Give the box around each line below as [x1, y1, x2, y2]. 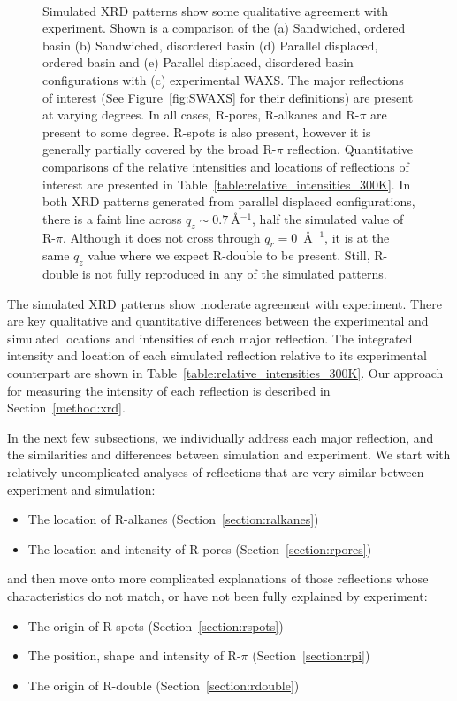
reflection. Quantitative [287, 140, 414, 158]
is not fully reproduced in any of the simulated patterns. [82, 265, 387, 283]
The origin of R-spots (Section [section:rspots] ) [27, 616, 284, 635]
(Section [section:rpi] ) [252, 646, 370, 665]
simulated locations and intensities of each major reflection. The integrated [7, 328, 413, 347]
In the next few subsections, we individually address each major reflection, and [7, 428, 434, 446]
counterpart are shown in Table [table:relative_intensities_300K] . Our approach [7, 364, 444, 382]
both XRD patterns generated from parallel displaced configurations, [42, 192, 415, 211]
